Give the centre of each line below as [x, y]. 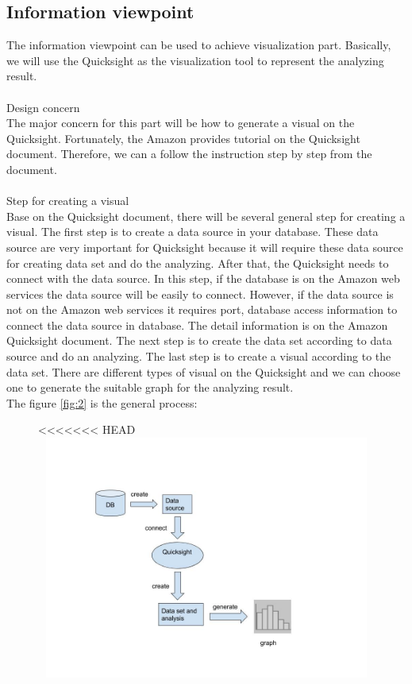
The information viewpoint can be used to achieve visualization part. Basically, [199, 45]
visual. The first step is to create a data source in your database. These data [193, 232]
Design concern [43, 107]
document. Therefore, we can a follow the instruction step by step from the [189, 154]
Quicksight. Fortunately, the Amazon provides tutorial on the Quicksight [183, 138]
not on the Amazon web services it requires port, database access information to [202, 309]
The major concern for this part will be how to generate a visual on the [181, 123]
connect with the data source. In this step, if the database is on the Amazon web [203, 278]
